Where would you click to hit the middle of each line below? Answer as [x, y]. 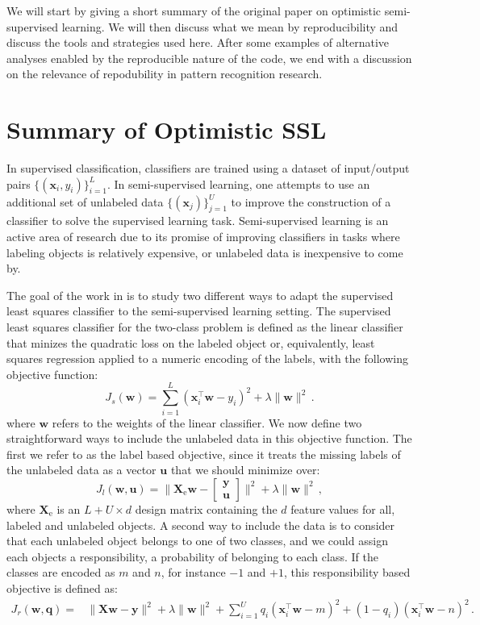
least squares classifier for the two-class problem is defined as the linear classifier [205, 327]
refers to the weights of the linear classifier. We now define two [207, 422]
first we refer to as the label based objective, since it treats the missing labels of [204, 454]
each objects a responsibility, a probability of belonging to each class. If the [192, 556]
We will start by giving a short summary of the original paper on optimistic [194, 10]
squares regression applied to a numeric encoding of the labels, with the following [207, 358]
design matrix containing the [206, 508]
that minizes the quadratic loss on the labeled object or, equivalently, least [191, 342]
